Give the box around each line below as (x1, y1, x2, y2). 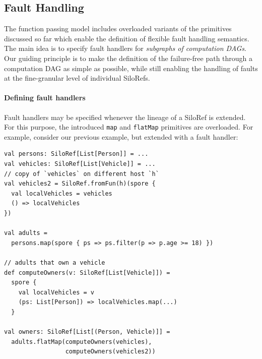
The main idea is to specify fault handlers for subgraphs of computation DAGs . (4, 43, 246, 53)
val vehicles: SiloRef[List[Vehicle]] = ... (4, 160, 156, 167)
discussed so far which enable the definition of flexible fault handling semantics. (4, 33, 249, 43)
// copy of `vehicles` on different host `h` (4, 170, 159, 177)
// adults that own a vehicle (4, 259, 105, 266)
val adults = (4, 229, 47, 237)
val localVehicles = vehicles (11, 190, 112, 197)
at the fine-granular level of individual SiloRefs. (4, 73, 150, 83)
